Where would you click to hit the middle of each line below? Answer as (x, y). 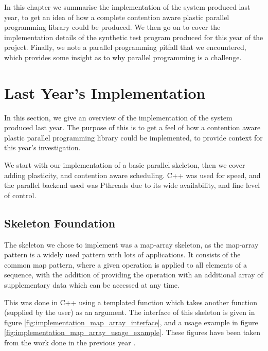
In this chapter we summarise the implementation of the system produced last (127, 7)
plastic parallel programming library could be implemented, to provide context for (133, 137)
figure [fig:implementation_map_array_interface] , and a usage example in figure (131, 322)
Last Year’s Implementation (105, 92)
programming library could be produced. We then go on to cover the (112, 27)
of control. (20, 195)
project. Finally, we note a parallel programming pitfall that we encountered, (125, 47)
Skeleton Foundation (60, 223)
